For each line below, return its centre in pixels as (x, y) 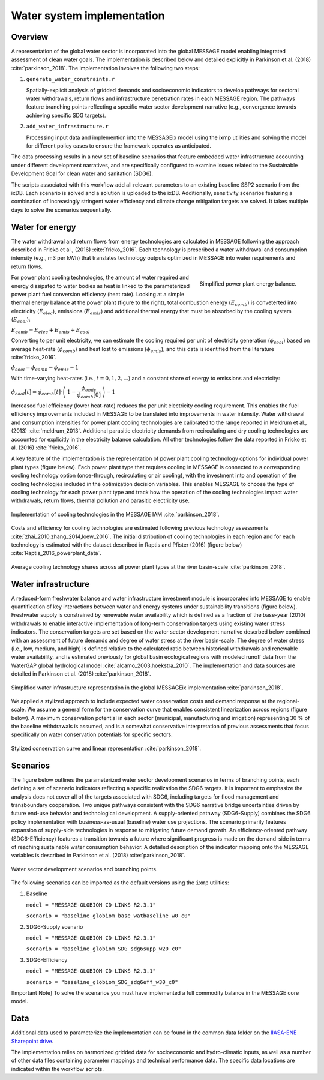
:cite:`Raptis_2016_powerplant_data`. (56, 553)
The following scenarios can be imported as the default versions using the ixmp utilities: (120, 883)
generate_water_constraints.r (70, 79)
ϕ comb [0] (89, 396)
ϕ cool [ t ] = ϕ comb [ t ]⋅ (37, 392)
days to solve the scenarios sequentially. (61, 209)
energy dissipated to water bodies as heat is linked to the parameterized (100, 286)
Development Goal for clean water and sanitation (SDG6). (82, 173)
